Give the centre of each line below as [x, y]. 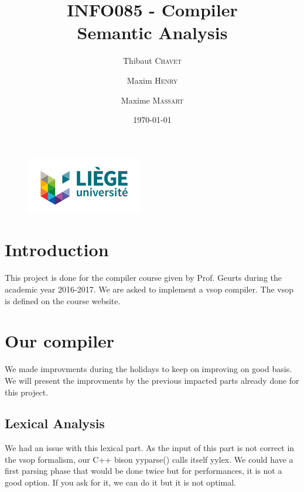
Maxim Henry [152, 80]
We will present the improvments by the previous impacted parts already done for [152, 380]
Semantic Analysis [152, 32]
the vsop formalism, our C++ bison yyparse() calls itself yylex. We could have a [149, 459]
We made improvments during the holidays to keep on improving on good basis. [148, 369]
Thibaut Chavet [152, 61]
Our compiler [60, 341]
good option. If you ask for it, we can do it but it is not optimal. [120, 482]
